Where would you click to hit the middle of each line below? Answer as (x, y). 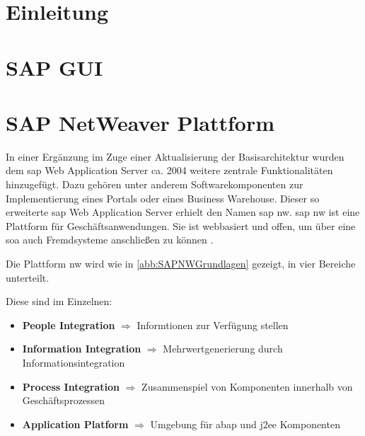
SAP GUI (54, 67)
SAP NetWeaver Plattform (140, 122)
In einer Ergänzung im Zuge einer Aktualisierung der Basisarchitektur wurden (175, 156)
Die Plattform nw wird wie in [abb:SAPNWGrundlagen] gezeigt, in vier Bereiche (181, 264)
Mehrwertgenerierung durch (223, 349)
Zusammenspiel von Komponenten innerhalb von (247, 386)
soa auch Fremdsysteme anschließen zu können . (110, 240)
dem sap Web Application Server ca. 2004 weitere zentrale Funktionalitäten (169, 170)
